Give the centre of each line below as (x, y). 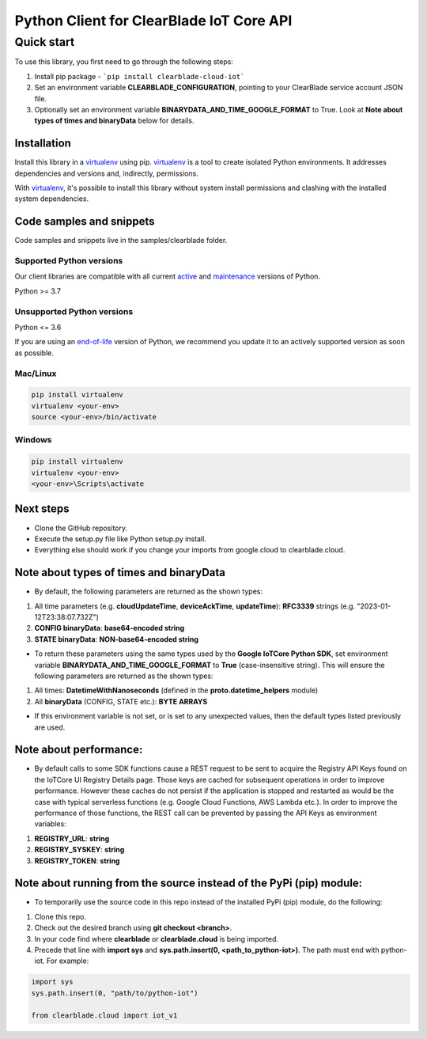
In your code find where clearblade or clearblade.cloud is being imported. (157, 939)
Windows (33, 440)
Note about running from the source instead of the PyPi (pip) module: (189, 884)
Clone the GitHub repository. (81, 528)
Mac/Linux (36, 374)
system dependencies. (52, 199)
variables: (50, 824)
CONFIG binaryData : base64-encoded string (110, 628)
